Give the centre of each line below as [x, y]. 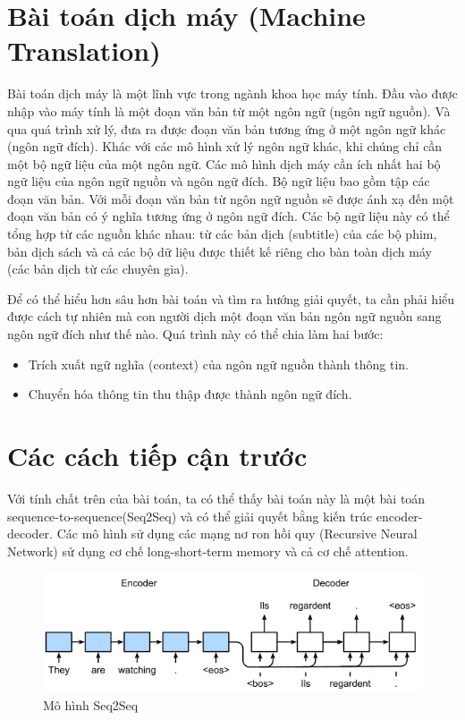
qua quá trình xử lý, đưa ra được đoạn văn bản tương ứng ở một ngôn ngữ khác [227, 128]
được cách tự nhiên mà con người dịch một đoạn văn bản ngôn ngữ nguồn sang [224, 316]
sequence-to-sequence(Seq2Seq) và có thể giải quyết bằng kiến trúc [190, 516]
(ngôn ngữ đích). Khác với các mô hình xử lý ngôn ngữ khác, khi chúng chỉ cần [225, 146]
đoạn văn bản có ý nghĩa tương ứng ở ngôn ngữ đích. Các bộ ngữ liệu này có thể [228, 216]
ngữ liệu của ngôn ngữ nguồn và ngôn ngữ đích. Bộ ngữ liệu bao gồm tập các [219, 181]
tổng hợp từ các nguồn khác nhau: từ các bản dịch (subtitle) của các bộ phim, [222, 234]
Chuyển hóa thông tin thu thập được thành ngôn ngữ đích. [190, 394]
